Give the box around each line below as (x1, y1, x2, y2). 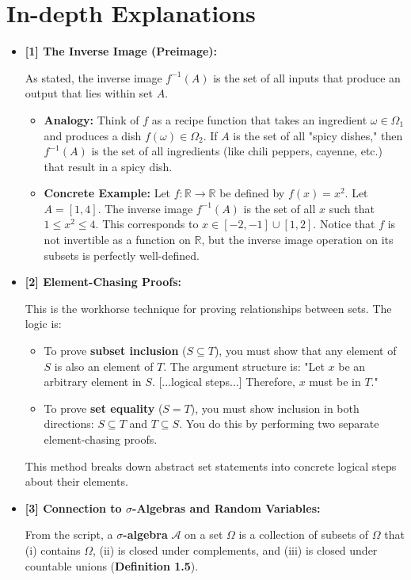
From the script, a (25, 526, 113, 543)
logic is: (25, 315, 62, 332)
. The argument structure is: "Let (163, 357, 325, 374)
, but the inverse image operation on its (201, 231, 394, 248)
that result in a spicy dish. (44, 158, 173, 174)
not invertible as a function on (44, 231, 191, 248)
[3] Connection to (25, 499, 122, 516)
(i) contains (25, 541, 81, 558)
